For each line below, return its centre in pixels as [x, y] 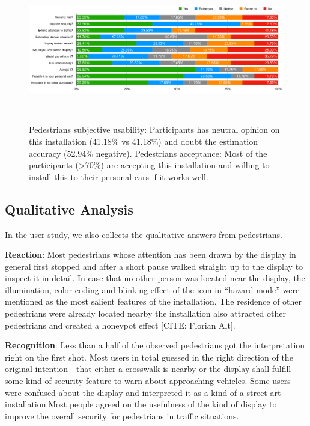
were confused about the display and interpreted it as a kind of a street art [143, 392]
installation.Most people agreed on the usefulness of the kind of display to [141, 404]
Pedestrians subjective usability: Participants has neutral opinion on [154, 129]
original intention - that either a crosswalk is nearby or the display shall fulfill [148, 369]
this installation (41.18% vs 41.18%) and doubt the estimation [144, 141]
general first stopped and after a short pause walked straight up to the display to [154, 266]
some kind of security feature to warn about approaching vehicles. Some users [148, 381]
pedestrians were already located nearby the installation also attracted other [145, 313]
